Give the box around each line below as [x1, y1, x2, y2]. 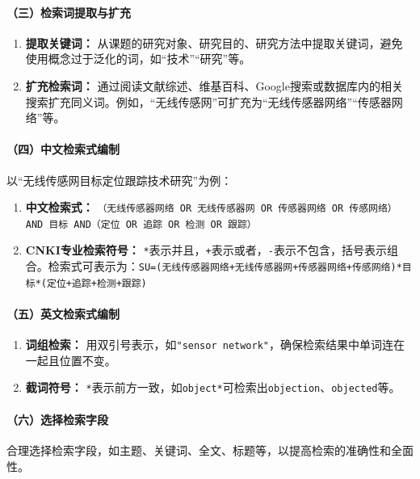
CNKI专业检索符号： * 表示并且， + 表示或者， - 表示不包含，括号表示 [25, 242, 387, 258]
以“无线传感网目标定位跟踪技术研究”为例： [6, 171, 233, 188]
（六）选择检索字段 [6, 410, 108, 427]
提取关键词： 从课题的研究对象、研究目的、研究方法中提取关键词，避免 [25, 34, 403, 51]
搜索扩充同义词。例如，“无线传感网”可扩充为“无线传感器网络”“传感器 [25, 93, 392, 110]
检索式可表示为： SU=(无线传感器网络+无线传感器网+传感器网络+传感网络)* [48, 258, 402, 275]
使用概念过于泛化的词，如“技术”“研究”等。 [25, 50, 251, 67]
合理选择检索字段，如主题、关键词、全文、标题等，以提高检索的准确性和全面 [6, 441, 414, 458]
